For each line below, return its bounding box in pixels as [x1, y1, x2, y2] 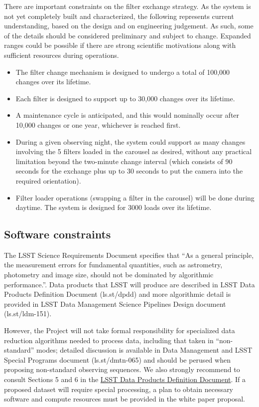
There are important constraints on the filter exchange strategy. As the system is [4, 1, 251, 11]
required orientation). [15, 175, 81, 186]
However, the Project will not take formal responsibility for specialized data [4, 325, 235, 336]
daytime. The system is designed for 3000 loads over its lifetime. [15, 202, 212, 212]
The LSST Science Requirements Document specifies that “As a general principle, [4, 249, 254, 260]
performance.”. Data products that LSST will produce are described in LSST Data [4, 279, 255, 289]
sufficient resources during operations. [4, 49, 119, 60]
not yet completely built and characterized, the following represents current [4, 10, 234, 21]
